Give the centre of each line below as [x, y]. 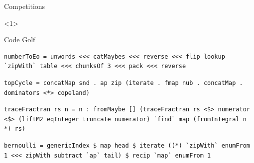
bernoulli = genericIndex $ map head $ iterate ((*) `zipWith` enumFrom [127, 145]
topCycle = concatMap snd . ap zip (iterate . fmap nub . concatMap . [124, 83]
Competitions [25, 6]
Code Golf [20, 40]
